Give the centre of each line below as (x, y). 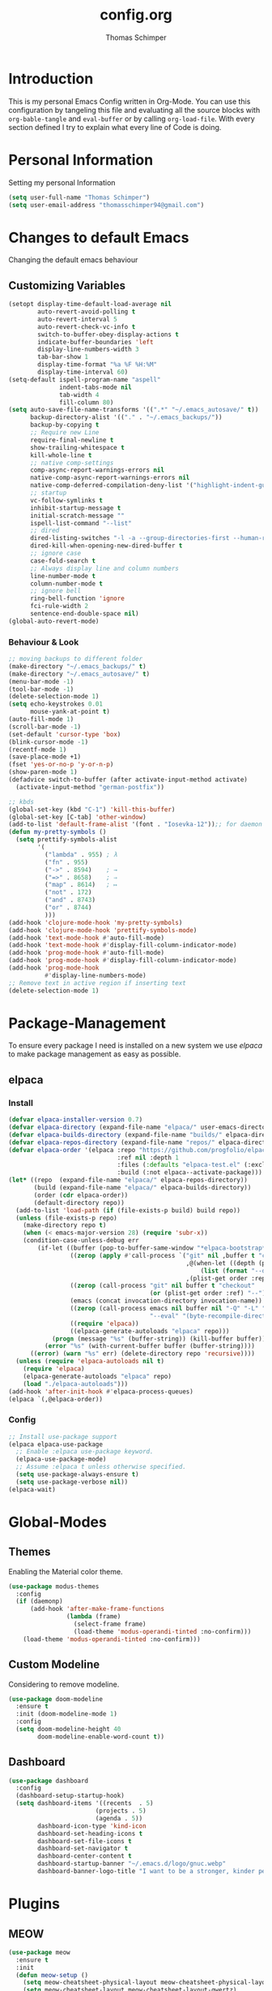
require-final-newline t (72, 440)
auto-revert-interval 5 (77, 319)
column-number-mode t (66, 583)
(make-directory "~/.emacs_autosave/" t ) (79, 674)
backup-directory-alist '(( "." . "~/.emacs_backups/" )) (126, 417)
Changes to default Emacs (99, 238)
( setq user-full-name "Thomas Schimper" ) (79, 197)
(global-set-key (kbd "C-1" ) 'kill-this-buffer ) (92, 810)
